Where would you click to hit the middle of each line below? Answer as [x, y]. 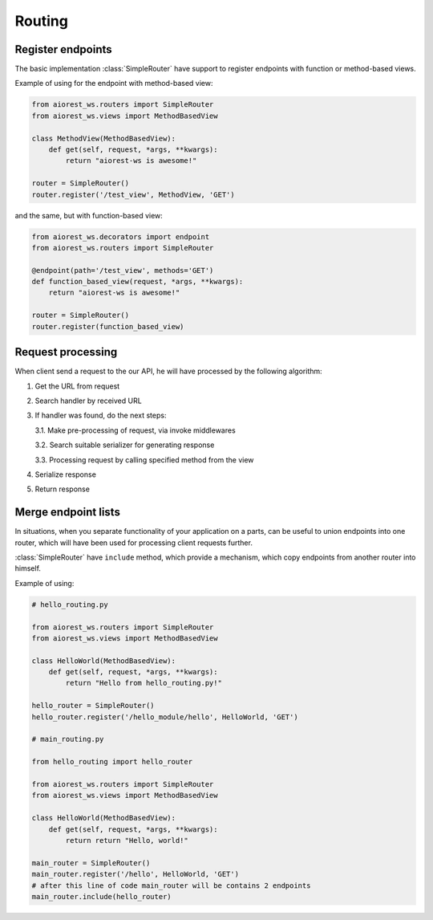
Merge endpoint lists [67, 513]
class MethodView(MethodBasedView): [104, 138]
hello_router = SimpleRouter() [93, 706]
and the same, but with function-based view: [89, 215]
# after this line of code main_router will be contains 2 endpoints [171, 885]
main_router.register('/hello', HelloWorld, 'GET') [136, 874]
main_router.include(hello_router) [101, 896]
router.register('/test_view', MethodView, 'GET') [134, 194]
